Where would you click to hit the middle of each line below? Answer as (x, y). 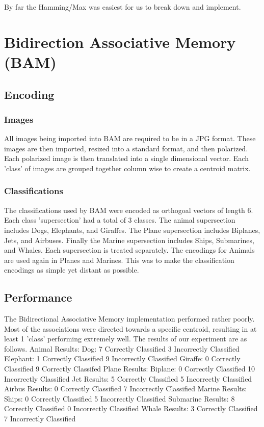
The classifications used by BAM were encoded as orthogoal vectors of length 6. (129, 210)
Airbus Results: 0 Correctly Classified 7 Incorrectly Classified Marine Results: (126, 389)
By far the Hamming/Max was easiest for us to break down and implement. (123, 7)
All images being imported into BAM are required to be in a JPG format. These (130, 138)
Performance (38, 297)
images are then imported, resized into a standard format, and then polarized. (126, 148)
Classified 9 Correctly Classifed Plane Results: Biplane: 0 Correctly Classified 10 (130, 369)
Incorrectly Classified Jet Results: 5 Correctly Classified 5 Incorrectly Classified (128, 378)
